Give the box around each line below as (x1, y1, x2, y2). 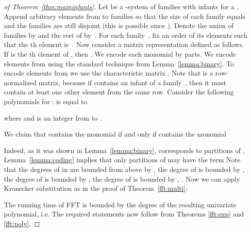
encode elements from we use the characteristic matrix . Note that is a (4, 68, 213, 78)
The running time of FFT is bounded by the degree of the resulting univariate (4, 199, 237, 209)
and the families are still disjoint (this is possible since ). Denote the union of (4, 20, 234, 31)
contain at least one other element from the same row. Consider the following (4, 87, 234, 97)
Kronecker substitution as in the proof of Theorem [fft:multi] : (4, 183, 187, 193)
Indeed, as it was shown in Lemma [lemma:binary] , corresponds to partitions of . (4, 145, 245, 155)
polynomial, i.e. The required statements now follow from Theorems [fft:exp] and (4, 209, 244, 219)
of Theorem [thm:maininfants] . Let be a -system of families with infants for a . (4, 1, 239, 11)
